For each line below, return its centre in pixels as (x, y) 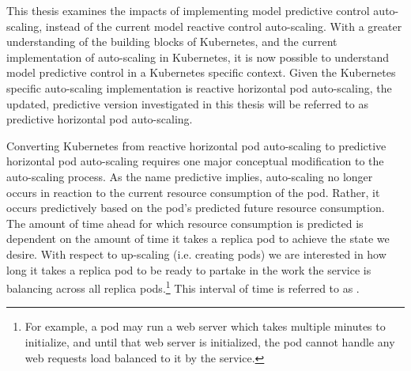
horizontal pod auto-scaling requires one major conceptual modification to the (195, 161)
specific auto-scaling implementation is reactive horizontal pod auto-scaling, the (199, 87)
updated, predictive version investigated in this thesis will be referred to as (187, 103)
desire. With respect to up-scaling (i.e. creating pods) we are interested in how (196, 254)
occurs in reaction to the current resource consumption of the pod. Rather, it (193, 192)
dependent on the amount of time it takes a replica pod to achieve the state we (198, 238)
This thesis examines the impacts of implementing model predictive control (188, 10)
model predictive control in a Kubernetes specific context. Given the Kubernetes (201, 72)
